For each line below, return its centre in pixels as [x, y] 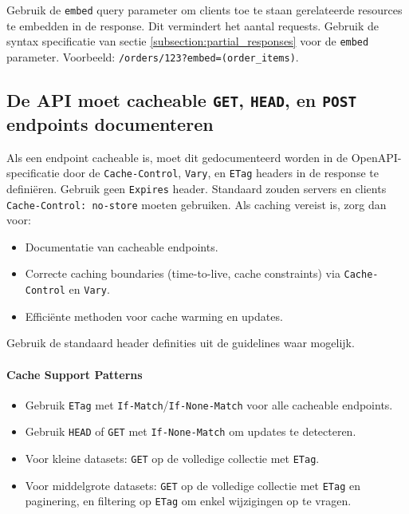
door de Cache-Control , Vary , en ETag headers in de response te [221, 173]
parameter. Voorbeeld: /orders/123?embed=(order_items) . [153, 56]
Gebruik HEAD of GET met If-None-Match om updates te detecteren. [191, 431]
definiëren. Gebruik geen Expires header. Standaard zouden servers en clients [197, 188]
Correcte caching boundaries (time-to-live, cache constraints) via [183, 273]
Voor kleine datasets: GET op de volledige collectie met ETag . [172, 459]
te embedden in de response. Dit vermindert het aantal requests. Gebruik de [193, 25]
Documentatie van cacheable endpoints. [122, 246]
